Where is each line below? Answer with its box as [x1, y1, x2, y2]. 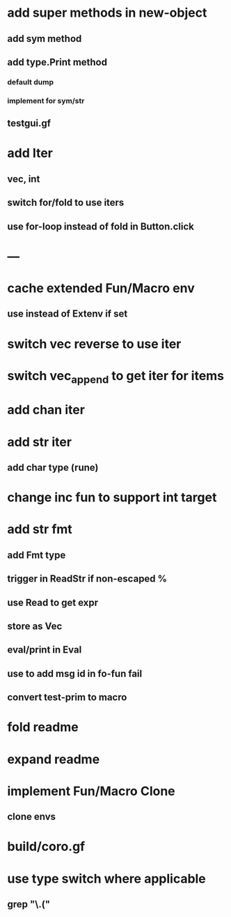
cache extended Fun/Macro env [7, 280, 195, 296]
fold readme [7, 720, 79, 735]
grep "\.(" [7, 898, 51, 910]
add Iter [7, 145, 54, 161]
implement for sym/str [7, 96, 85, 105]
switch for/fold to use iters [7, 197, 125, 209]
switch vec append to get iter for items [7, 367, 225, 386]
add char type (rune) [7, 462, 99, 473]
